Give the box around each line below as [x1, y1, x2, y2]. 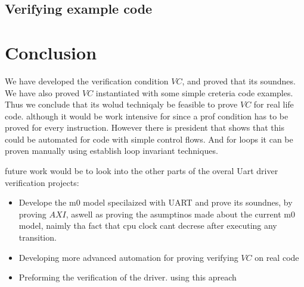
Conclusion [5, 40, 97, 64]
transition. [18, 231, 57, 244]
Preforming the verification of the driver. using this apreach [18, 271, 237, 283]
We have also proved [5, 86, 80, 99]
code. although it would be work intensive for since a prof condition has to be [5, 109, 289, 122]
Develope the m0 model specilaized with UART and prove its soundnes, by [18, 196, 293, 209]
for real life [253, 98, 294, 111]
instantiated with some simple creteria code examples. [95, 86, 293, 99]
